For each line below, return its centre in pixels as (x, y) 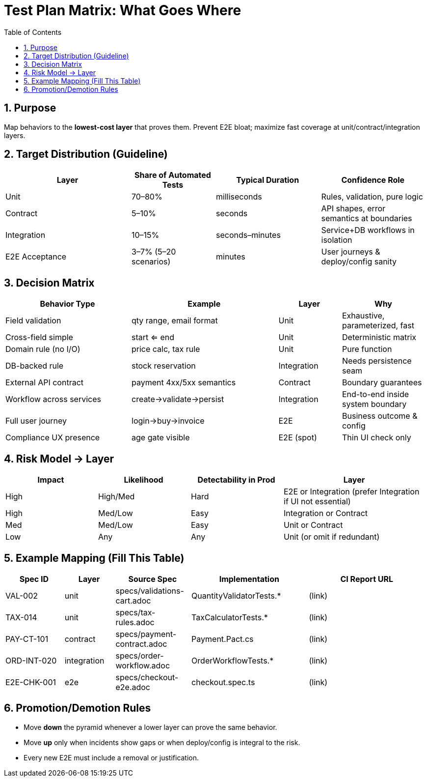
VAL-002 (22, 595)
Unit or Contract (313, 525)
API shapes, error (353, 209)
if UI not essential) (317, 502)
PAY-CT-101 (27, 639)
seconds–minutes (248, 235)
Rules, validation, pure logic (372, 197)
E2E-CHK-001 (31, 682)
